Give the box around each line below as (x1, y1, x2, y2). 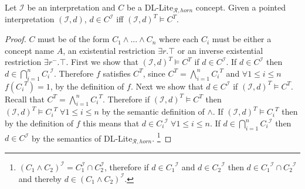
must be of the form (38, 33, 110, 45)
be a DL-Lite (126, 1, 174, 13)
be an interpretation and (27, 1, 116, 13)
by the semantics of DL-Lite (31, 132, 133, 144)
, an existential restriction (63, 44, 155, 56)
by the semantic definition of (101, 105, 205, 118)
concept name (5, 44, 54, 56)
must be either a (212, 33, 272, 45)
